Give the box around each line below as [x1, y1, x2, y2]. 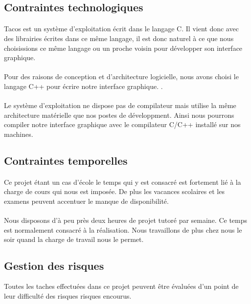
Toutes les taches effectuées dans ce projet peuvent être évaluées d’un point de [4, 281, 239, 291]
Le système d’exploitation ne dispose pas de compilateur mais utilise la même [4, 100, 236, 110]
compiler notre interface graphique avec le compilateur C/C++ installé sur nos [4, 119, 241, 130]
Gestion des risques [4, 258, 104, 273]
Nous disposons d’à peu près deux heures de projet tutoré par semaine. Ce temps [4, 215, 248, 225]
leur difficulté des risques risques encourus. [4, 290, 132, 301]
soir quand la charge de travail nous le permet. [4, 234, 144, 244]
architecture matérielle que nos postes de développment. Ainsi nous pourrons [4, 109, 234, 120]
